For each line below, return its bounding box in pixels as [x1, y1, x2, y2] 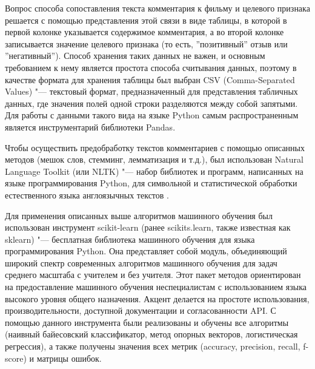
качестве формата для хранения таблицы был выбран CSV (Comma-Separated [5, 73, 295, 86]
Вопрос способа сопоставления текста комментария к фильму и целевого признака [5, 2, 310, 14]
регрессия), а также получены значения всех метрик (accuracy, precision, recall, [5, 340, 300, 353]
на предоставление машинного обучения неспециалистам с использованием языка [5, 280, 307, 293]
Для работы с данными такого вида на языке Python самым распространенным [5, 109, 299, 121]
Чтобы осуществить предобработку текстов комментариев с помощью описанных [5, 141, 305, 154]
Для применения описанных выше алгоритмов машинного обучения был [5, 209, 273, 222]
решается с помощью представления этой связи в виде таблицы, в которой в [5, 13, 287, 26]
